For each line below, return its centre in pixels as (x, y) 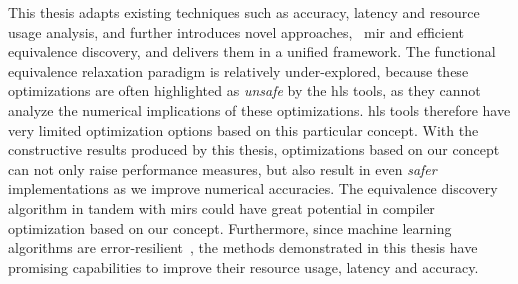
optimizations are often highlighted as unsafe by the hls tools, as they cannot (244, 90)
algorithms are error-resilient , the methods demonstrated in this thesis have (243, 247)
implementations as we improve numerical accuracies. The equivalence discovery (253, 188)
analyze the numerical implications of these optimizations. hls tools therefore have (259, 109)
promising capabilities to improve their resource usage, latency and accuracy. (243, 266)
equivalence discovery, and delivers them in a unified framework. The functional (252, 51)
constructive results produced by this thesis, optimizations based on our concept (254, 149)
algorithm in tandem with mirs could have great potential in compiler (221, 207)
